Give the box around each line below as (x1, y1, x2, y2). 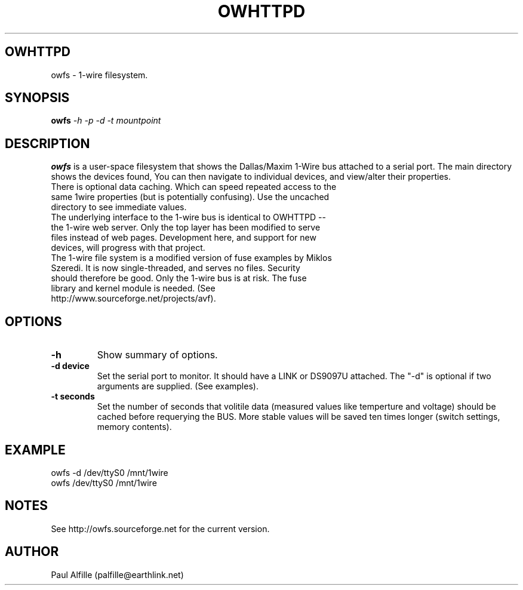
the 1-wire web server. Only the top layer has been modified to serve (51, 222, 321, 233)
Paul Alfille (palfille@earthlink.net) (51, 569, 184, 580)
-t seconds (51, 391, 95, 402)
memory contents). (97, 422, 172, 432)
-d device (51, 361, 90, 371)
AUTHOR (5, 544, 59, 560)
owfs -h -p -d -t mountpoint (51, 115, 161, 126)
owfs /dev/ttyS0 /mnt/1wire (51, 477, 157, 488)
